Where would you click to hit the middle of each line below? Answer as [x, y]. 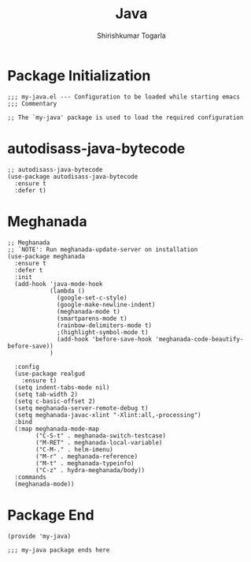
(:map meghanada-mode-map [57, 429]
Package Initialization [79, 75]
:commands [30, 477]
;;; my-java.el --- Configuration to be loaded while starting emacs [124, 97]
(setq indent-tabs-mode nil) [62, 387]
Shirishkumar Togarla [131, 35]
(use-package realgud [50, 374]
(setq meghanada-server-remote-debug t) [81, 408]
